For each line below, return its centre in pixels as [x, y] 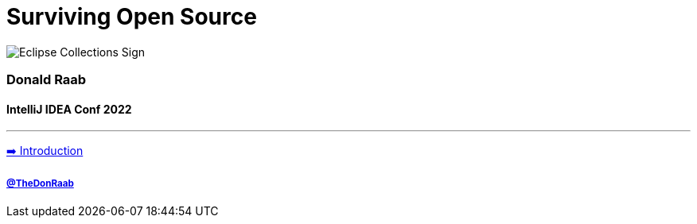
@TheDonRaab [40, 183]
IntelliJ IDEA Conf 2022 [69, 109]
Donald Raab [47, 80]
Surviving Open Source [132, 17]
